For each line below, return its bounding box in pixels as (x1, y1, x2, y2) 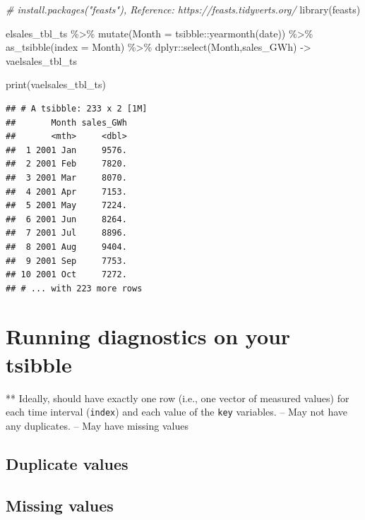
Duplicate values (6, 452, 128, 474)
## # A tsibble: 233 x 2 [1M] (6, 103, 148, 114)
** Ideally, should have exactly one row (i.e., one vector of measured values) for (6, 390, 349, 405)
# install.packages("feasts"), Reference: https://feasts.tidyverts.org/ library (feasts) (6, 2, 361, 16)
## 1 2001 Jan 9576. (6, 145, 127, 155)
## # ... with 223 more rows (6, 283, 143, 294)
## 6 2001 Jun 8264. (6, 214, 127, 224)
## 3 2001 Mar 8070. (6, 172, 127, 183)
